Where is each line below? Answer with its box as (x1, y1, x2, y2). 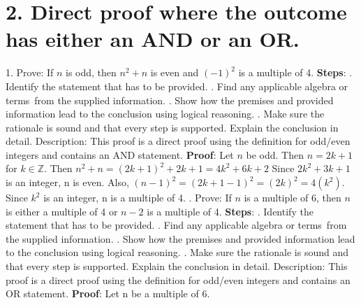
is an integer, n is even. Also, (6, 175, 129, 190)
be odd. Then (246, 147, 304, 162)
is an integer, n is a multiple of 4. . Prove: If (43, 190, 232, 205)
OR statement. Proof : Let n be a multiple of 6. (6, 286, 210, 301)
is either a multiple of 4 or (6, 204, 118, 218)
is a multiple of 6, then (244, 190, 341, 205)
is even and (150, 65, 199, 80)
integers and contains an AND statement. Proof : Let (6, 147, 234, 162)
